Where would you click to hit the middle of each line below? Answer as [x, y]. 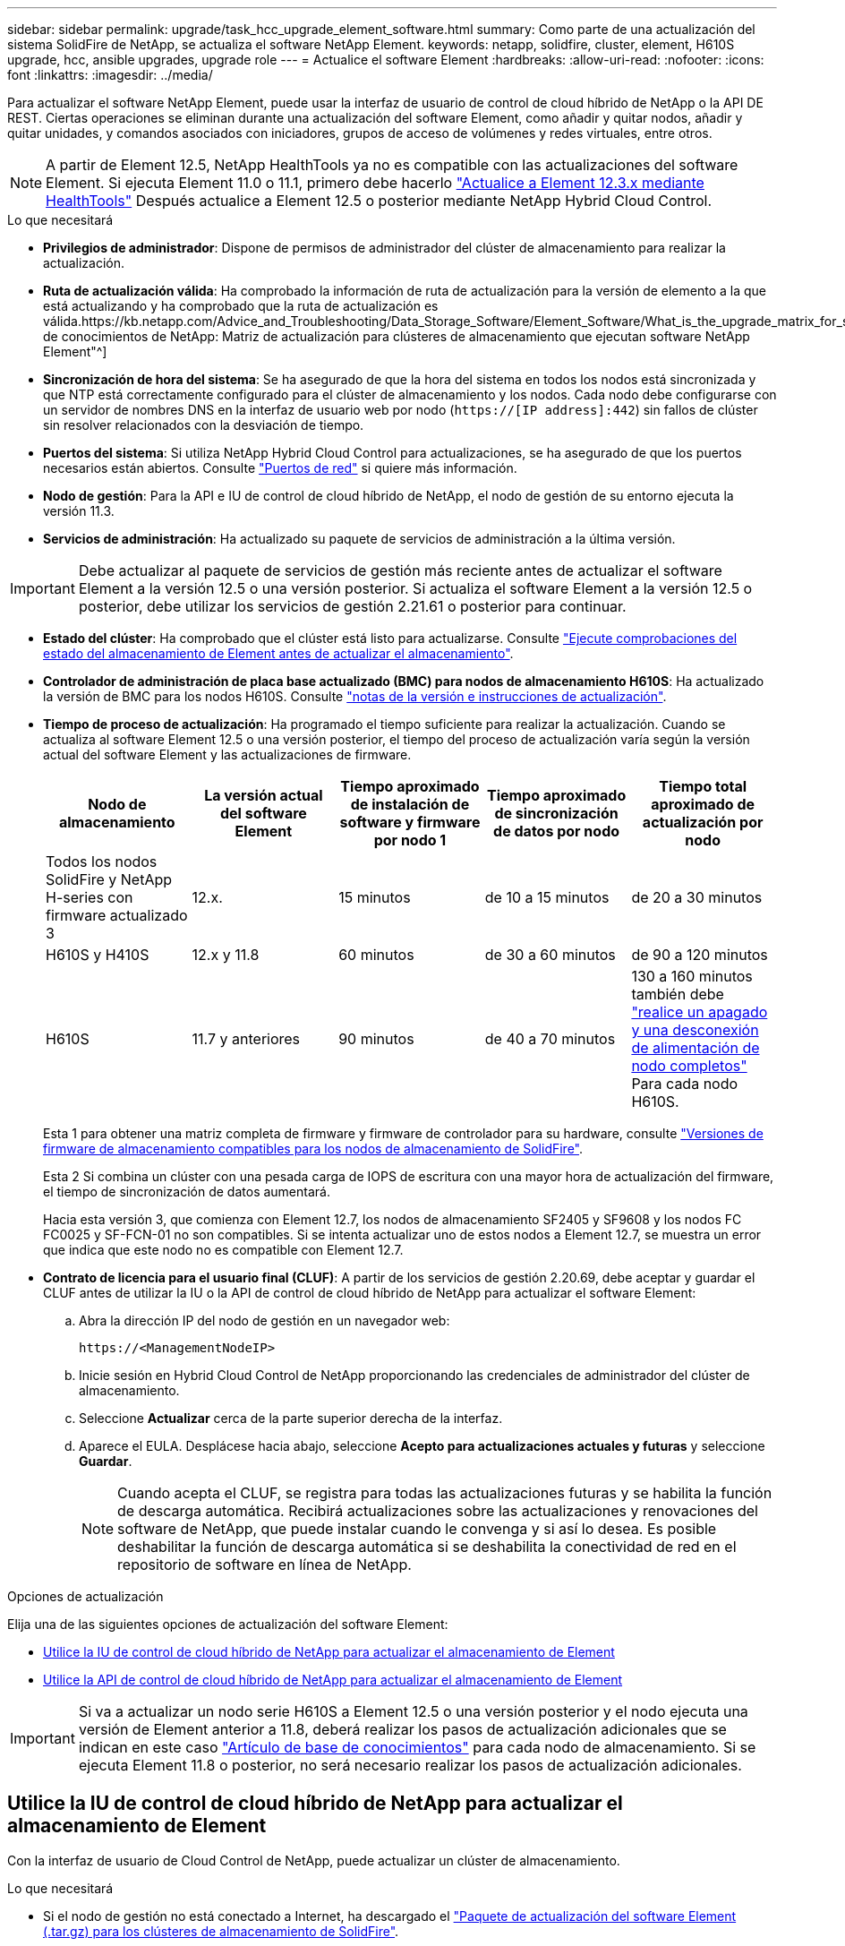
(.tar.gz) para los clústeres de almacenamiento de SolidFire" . [221, 1931]
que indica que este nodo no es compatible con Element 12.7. [223, 1250]
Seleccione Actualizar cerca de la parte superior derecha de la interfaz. [291, 1418]
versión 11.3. [79, 511]
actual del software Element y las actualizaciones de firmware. [227, 754]
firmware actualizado [117, 915]
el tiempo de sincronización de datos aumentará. [187, 1192]
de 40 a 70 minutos [550, 1039]
